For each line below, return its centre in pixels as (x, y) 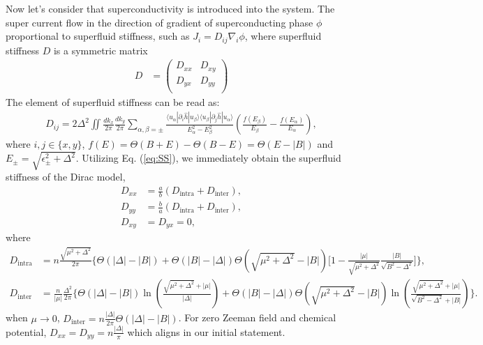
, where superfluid (283, 36)
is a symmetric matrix (101, 50)
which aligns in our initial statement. (206, 331)
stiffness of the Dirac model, (66, 177)
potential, (26, 331)
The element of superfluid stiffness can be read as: (113, 102)
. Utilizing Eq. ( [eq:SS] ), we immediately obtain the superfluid (208, 158)
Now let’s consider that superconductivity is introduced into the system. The (170, 8)
